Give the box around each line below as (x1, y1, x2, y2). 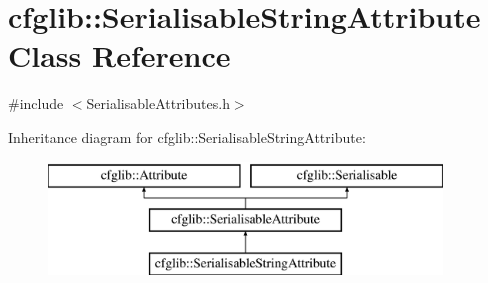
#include (8, 93, 64, 114)
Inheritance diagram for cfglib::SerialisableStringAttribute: (8, 126, 366, 147)
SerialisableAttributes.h (86, 93, 230, 114)
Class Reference (8, 35, 231, 76)
